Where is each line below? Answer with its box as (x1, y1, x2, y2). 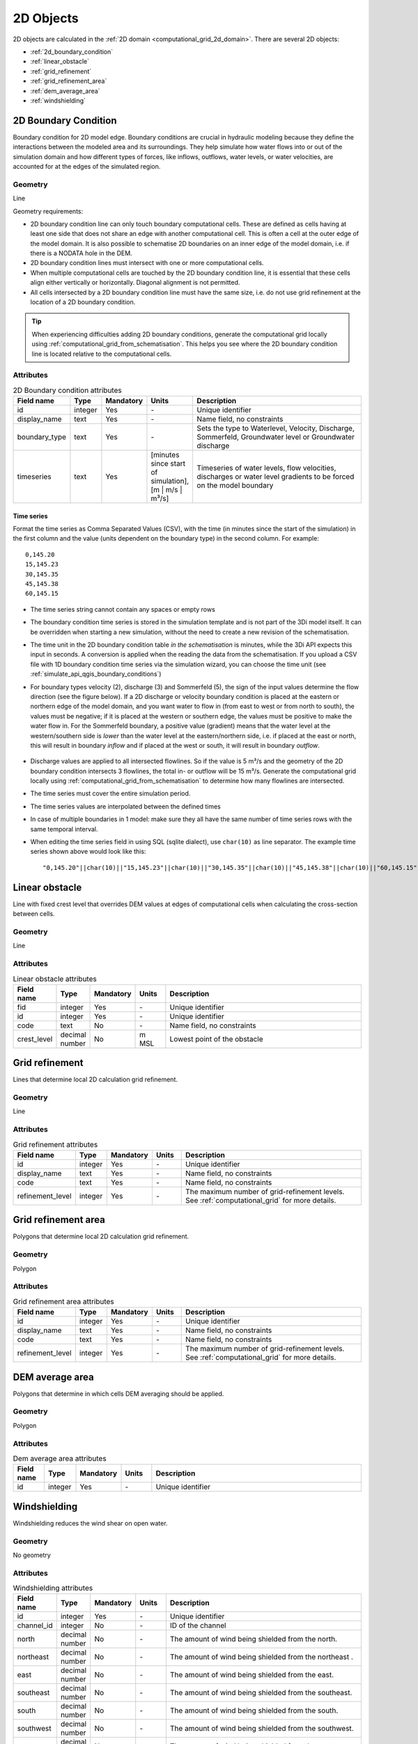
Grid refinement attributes (13, 1139, 98, 1149)
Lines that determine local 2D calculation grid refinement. (13, 1075, 178, 1084)
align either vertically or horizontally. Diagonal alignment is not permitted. (30, 278, 240, 287)
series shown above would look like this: (30, 848, 146, 856)
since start (150, 459, 186, 469)
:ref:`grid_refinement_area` (30, 77, 107, 85)
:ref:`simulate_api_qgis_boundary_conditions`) (30, 670, 162, 678)
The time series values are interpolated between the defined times (30, 802, 221, 811)
